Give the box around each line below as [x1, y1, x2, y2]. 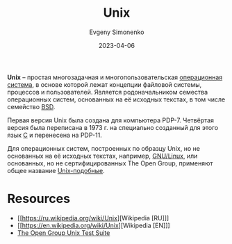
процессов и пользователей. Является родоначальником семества [7, 88, 208, 96]
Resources [7, 191, 71, 206]
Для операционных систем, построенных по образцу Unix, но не [7, 144, 200, 152]
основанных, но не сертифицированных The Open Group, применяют [7, 158, 213, 168]
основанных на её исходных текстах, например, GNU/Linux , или [7, 152, 198, 160]
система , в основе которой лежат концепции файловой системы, [7, 80, 202, 88]
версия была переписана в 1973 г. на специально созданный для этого [7, 123, 219, 131]
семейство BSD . [7, 102, 56, 111]
